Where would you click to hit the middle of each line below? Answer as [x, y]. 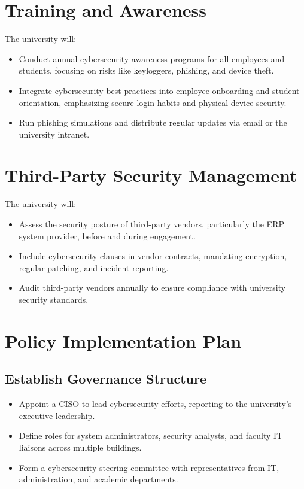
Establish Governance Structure [106, 379]
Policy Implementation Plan [123, 340]
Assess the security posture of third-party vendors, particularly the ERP [151, 224]
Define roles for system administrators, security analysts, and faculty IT [151, 435]
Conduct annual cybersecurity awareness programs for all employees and [152, 58]
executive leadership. [57, 415]
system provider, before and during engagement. [107, 236]
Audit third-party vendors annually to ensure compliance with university [152, 288]
